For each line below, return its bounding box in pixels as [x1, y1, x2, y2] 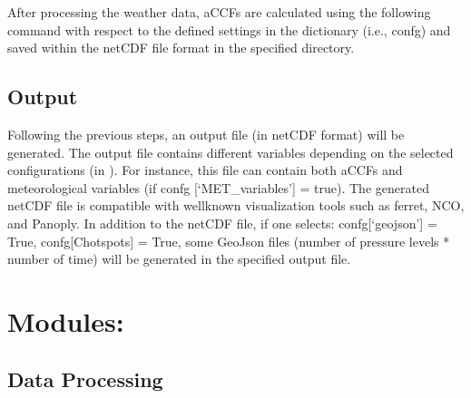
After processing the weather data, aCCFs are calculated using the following [7, 3, 431, 21]
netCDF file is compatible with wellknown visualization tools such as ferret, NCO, [7, 196, 465, 215]
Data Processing [7, 364, 163, 393]
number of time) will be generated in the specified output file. [7, 249, 351, 268]
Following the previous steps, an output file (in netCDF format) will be [7, 124, 405, 143]
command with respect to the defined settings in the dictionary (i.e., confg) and [7, 20, 451, 39]
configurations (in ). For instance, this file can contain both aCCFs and [7, 160, 403, 180]
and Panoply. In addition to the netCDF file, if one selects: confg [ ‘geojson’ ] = [7, 213, 437, 232]
